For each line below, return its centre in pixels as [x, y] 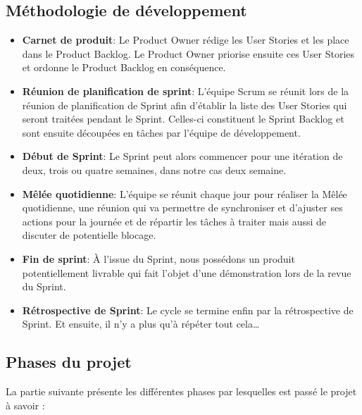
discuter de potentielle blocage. [89, 235]
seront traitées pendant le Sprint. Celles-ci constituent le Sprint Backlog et [183, 119]
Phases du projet [69, 362]
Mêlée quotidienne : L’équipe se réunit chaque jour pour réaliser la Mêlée [185, 193]
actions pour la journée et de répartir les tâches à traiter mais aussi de [174, 221]
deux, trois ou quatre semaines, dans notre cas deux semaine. [154, 169]
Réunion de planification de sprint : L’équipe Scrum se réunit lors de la [186, 91]
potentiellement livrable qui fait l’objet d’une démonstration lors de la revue [187, 272]
